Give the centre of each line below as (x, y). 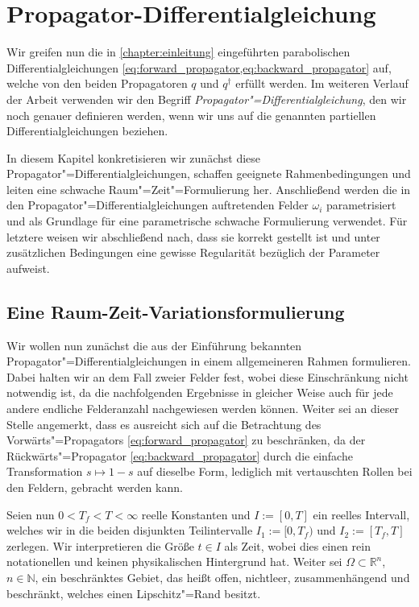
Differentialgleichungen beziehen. (87, 131)
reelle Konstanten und (196, 514)
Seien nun (31, 514)
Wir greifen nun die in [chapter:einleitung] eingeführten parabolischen (178, 52)
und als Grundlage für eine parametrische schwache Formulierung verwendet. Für (207, 221)
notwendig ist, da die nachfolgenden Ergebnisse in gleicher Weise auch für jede (200, 392)
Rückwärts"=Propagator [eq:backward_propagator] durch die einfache (180, 455)
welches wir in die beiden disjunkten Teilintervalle (130, 530)
